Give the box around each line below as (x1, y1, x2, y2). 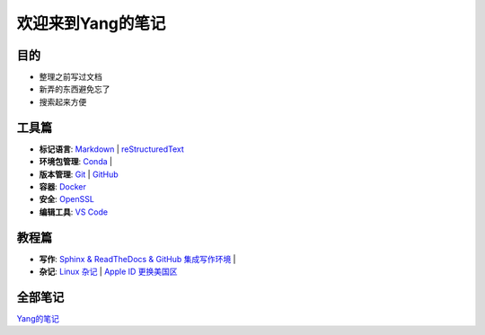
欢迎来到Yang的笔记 (16, 13, 166, 33)
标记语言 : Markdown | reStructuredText (39, 144, 184, 154)
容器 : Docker (39, 181, 87, 192)
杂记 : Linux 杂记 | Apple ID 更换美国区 (39, 266, 179, 277)
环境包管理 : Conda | (39, 156, 112, 167)
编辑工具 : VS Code (39, 207, 108, 217)
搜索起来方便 (39, 96, 87, 107)
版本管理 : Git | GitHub (39, 169, 119, 180)
